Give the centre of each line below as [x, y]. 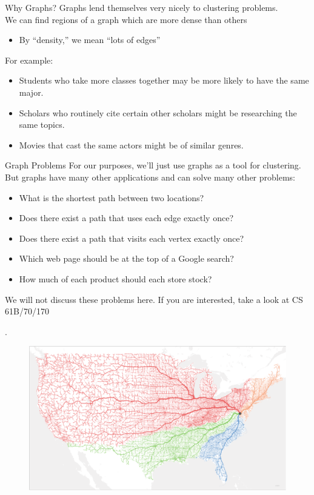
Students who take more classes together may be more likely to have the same [164, 80]
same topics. [42, 125]
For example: [29, 60]
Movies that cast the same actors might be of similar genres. [131, 145]
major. [31, 92]
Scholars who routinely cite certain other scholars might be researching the [158, 112]
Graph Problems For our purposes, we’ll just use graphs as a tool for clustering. [153, 165]
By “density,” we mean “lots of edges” [90, 40]
